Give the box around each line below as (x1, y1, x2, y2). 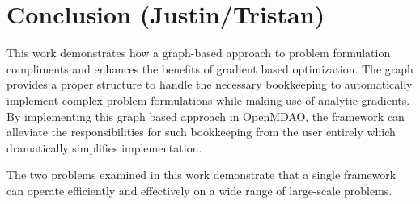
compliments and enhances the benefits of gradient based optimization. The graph (6, 60, 414, 77)
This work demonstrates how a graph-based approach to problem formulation (6, 44, 391, 61)
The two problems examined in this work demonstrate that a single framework (6, 166, 397, 183)
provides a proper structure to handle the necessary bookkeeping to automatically (6, 76, 413, 93)
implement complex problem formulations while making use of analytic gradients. (6, 91, 410, 108)
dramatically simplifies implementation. (6, 139, 202, 156)
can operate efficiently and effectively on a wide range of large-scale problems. (6, 181, 392, 198)
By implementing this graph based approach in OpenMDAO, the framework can (6, 107, 405, 124)
